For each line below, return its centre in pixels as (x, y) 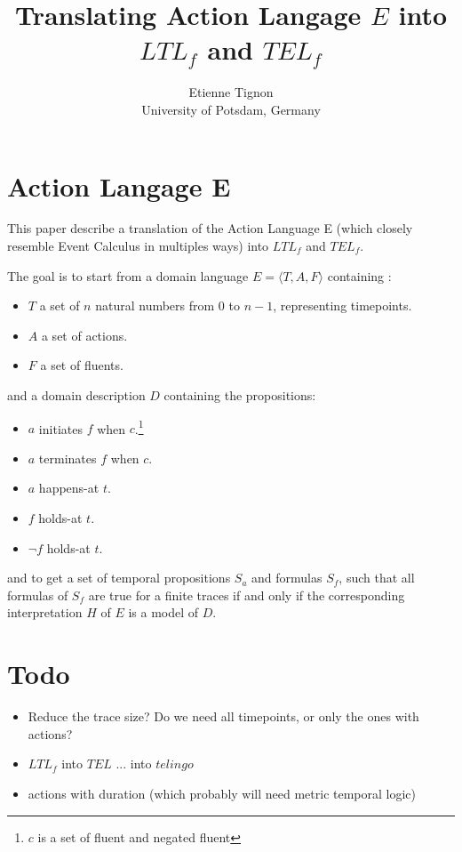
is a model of (163, 612)
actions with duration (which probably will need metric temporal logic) (222, 793)
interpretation (45, 612)
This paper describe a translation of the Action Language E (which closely (210, 228)
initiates (60, 428)
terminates (68, 458)
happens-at (69, 488)
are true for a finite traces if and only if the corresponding (247, 595)
